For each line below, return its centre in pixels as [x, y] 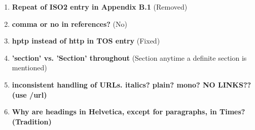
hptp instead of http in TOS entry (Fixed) [86, 41]
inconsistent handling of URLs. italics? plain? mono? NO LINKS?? [132, 84]
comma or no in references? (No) [70, 24]
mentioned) [29, 68]
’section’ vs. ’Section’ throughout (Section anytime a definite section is [129, 57]
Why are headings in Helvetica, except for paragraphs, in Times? [129, 112]
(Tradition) [32, 121]
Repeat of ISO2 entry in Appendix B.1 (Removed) [100, 7]
